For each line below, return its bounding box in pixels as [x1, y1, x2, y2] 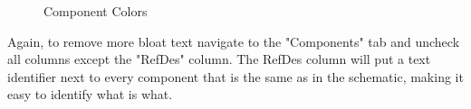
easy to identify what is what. [7, 85, 173, 104]
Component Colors [43, 2, 148, 20]
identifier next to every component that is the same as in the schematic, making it [7, 67, 464, 86]
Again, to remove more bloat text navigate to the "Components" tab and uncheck [7, 32, 460, 50]
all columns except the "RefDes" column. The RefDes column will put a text [7, 50, 431, 68]
